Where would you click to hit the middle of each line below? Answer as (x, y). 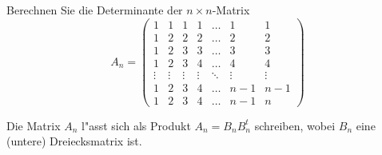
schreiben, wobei (295, 125)
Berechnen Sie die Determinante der (95, 10)
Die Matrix (34, 125)
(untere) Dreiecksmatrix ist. (74, 141)
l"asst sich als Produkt (136, 125)
